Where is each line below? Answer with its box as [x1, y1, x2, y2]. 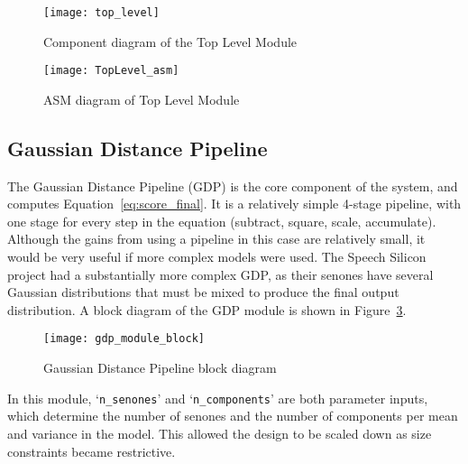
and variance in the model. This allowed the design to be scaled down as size [7, 423, 432, 442]
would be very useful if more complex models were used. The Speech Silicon [7, 247, 427, 266]
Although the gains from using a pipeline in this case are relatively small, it [7, 229, 426, 248]
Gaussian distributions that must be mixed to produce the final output [7, 283, 399, 302]
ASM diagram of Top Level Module [43, 89, 240, 108]
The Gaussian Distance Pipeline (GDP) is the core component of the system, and [7, 176, 458, 195]
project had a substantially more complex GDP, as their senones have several [7, 264, 434, 283]
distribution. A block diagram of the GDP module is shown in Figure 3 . [7, 300, 407, 319]
